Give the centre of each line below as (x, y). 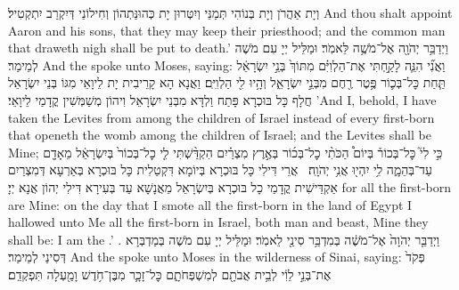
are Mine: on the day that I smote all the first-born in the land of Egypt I (210, 204)
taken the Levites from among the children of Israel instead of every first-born (221, 117)
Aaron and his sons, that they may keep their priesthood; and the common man (227, 30)
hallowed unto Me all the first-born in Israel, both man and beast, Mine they (218, 222)
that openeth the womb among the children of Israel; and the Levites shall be (220, 135)
